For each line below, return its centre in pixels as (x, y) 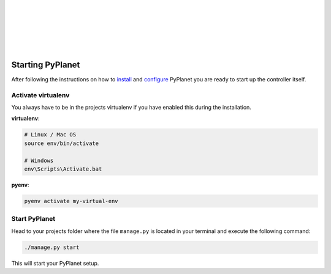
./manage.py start (52, 247)
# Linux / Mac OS (50, 135)
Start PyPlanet (33, 219)
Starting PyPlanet (46, 65)
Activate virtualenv (40, 95)
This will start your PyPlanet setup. (55, 263)
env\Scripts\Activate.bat (63, 169)
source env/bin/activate (62, 143)
